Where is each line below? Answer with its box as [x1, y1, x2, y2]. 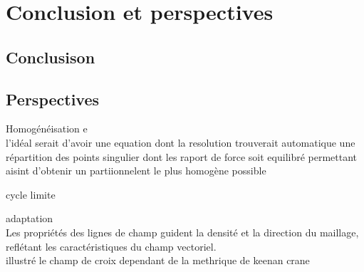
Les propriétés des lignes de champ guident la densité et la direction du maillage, [6, 224, 359, 239]
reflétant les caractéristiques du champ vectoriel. [6, 239, 217, 253]
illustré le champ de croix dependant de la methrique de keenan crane [6, 253, 310, 268]
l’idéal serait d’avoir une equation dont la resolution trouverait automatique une [6, 135, 355, 150]
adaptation [6, 211, 53, 226]
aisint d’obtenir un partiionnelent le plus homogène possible [6, 163, 266, 178]
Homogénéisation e [6, 121, 88, 136]
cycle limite [6, 187, 56, 202]
